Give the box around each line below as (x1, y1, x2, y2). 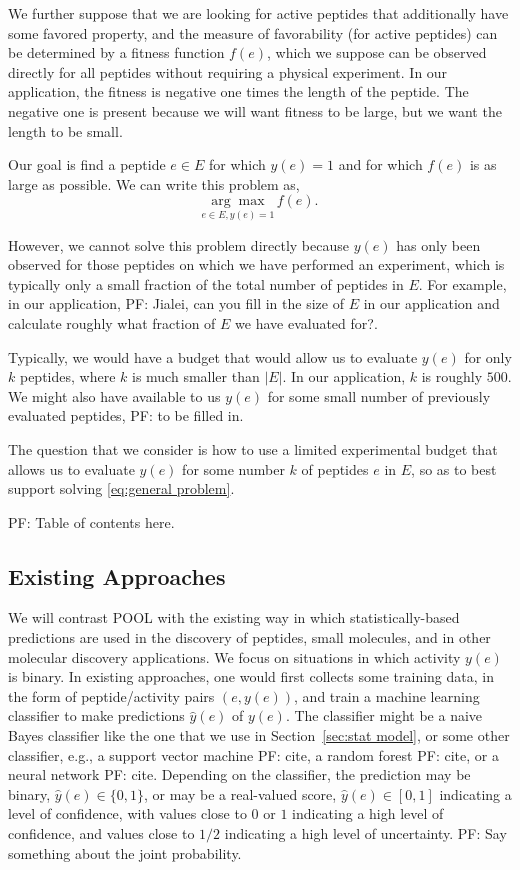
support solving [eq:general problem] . (8, 478, 235, 499)
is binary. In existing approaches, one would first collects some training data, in (8, 666, 494, 687)
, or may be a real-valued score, (143, 783, 337, 804)
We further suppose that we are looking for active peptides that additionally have (8, 3, 509, 23)
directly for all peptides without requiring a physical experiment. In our (8, 61, 448, 82)
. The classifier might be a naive (285, 705, 483, 726)
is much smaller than (131, 366, 260, 387)
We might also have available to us (8, 385, 221, 406)
